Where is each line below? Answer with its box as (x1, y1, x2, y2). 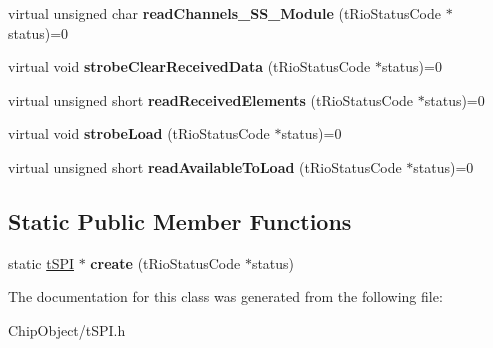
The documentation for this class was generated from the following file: (8, 286, 443, 307)
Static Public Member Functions (8, 205, 352, 236)
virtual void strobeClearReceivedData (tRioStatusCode (8, 56, 371, 77)
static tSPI (8, 252, 75, 273)
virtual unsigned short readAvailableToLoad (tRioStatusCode (8, 156, 402, 177)
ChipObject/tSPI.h (8, 319, 126, 340)
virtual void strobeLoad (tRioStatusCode (8, 123, 270, 144)
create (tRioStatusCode (90, 252, 241, 273)
